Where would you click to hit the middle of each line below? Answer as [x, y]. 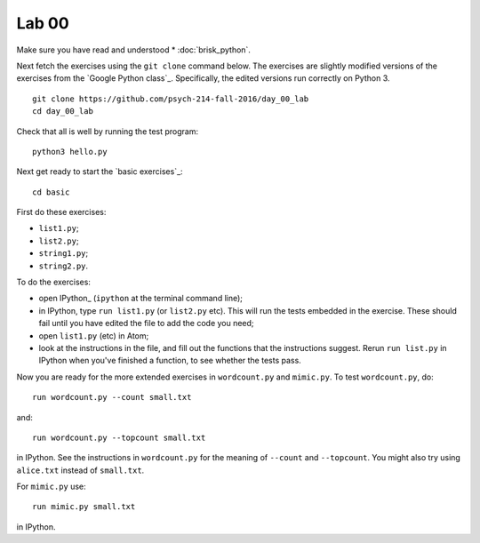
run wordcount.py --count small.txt [112, 397]
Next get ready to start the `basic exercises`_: [100, 172]
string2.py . [64, 266]
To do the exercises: [53, 282]
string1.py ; [64, 253]
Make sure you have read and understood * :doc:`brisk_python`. [133, 50]
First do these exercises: [61, 212]
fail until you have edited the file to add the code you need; [146, 323]
